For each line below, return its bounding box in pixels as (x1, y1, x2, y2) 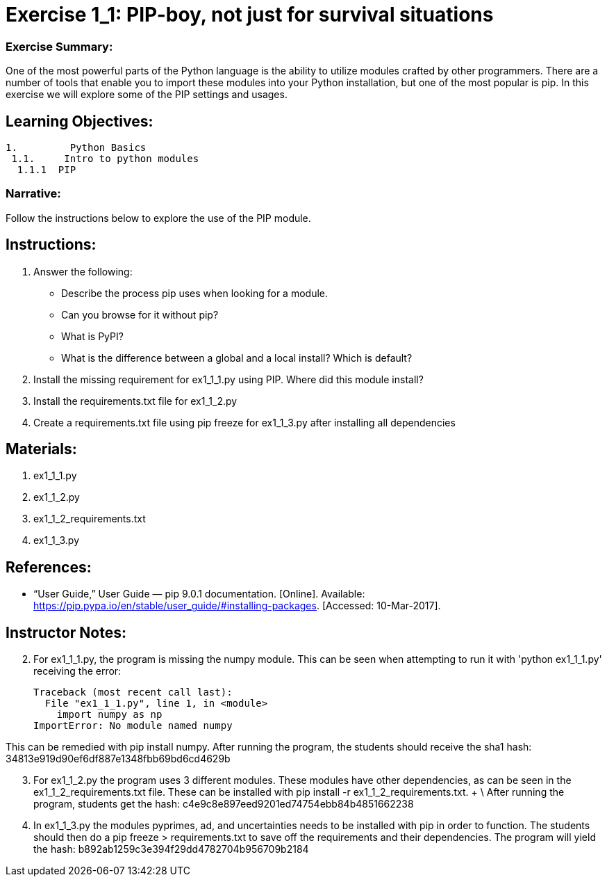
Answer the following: (33, 265, 133, 278)
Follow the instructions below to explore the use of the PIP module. (6, 211, 311, 224)
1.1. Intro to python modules (11, 152, 199, 164)
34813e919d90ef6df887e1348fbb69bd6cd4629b (6, 753, 231, 765)
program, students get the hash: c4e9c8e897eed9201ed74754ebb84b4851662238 (33, 798, 414, 810)
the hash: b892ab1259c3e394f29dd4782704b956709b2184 (33, 843, 309, 856)
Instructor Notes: (6, 623, 126, 641)
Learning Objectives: (6, 112, 153, 130)
